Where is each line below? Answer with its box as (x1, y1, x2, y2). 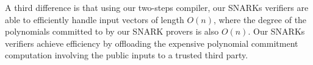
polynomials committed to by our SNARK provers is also (5, 25, 219, 38)
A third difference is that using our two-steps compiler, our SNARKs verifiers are (5, 1, 309, 13)
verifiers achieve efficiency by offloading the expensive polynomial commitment (5, 36, 298, 49)
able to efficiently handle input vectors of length (5, 13, 184, 26)
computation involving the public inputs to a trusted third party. (5, 49, 248, 61)
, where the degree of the (213, 13, 307, 26)
